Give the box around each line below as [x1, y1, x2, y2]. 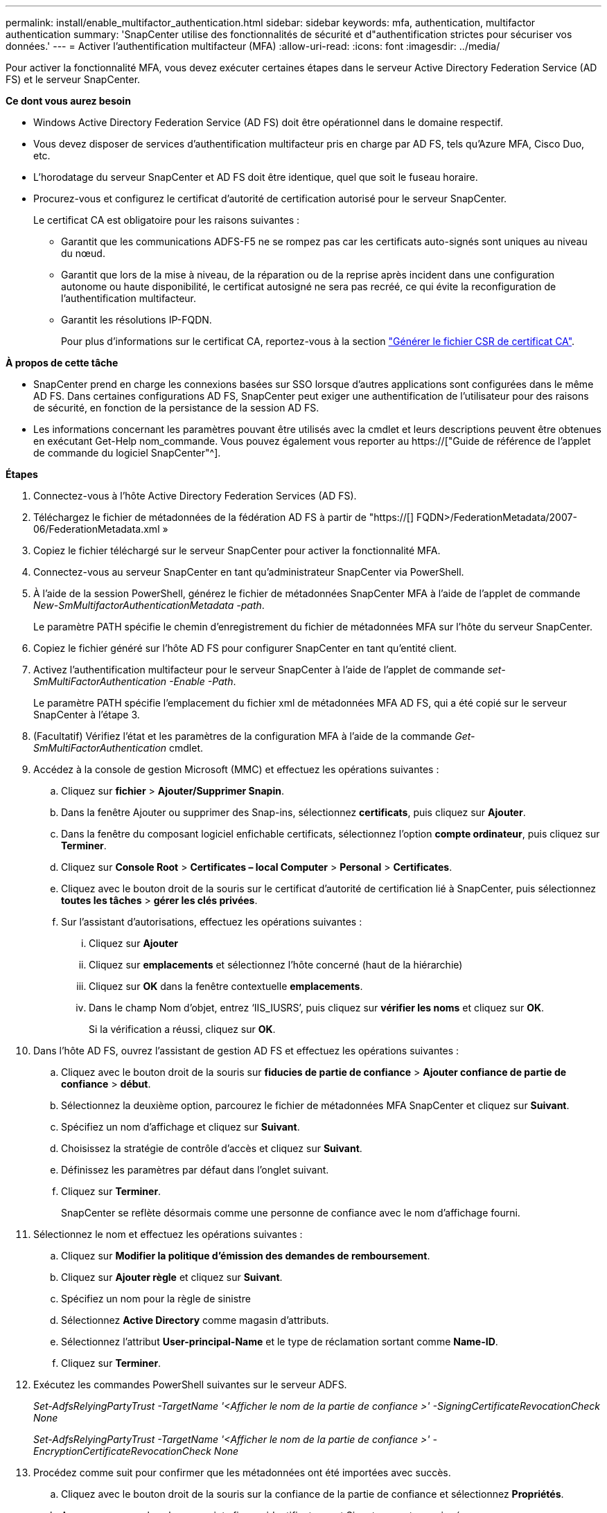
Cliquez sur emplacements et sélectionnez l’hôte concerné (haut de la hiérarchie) [89, 959, 463, 971]
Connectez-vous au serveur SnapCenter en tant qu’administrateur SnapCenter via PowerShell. [33, 566, 464, 578]
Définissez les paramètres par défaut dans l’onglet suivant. [61, 1164, 329, 1176]
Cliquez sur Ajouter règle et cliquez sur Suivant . [61, 1271, 283, 1283]
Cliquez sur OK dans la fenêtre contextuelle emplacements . [89, 980, 363, 992]
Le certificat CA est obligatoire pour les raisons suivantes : [33, 214, 300, 226]
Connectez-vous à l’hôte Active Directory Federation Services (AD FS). [33, 490, 357, 502]
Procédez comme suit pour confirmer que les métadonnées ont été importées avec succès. [33, 1467, 451, 1478]
